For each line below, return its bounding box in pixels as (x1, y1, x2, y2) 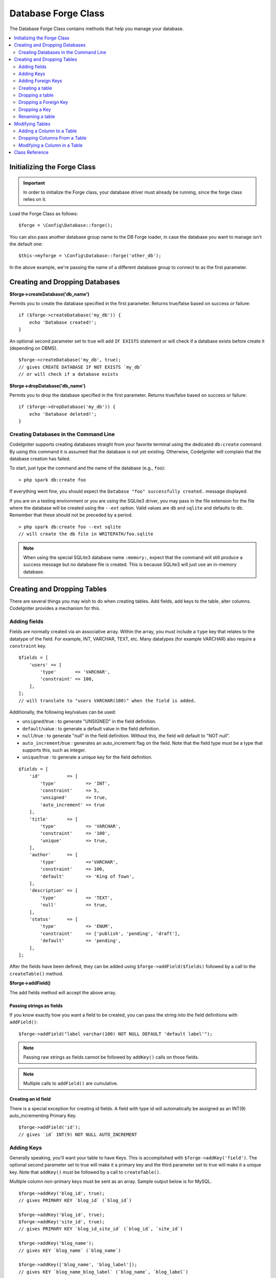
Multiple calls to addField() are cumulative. (23, 1080, 119, 1086)
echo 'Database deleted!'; (29, 411, 97, 417)
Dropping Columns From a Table (18, 135, 87, 141)
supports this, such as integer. (22, 747, 86, 753)
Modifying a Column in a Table (18, 142, 83, 148)
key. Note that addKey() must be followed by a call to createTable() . (9, 1169, 161, 1175)
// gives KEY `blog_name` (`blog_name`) (18, 1247, 121, 1253)
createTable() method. (9, 970, 63, 976)
